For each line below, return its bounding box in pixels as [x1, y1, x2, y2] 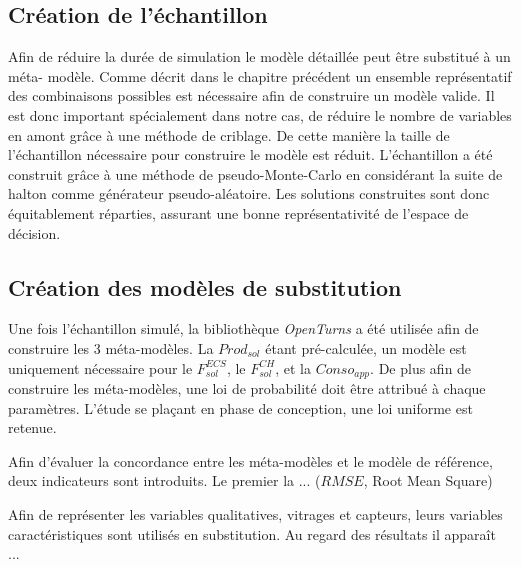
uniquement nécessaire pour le [8, 357, 193, 378]
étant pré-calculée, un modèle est [265, 337, 467, 358]
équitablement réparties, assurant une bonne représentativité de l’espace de [8, 202, 469, 223]
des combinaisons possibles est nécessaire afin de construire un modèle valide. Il [8, 85, 495, 106]
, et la [275, 357, 311, 378]
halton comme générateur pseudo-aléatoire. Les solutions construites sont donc [8, 183, 490, 204]
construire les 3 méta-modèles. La [8, 337, 214, 358]
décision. [8, 222, 61, 243]
